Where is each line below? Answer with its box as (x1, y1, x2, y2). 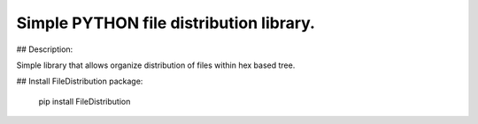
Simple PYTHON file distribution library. (16, 13, 316, 33)
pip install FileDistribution (38, 96, 131, 106)
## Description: (16, 44, 73, 55)
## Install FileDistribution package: (16, 76, 143, 87)
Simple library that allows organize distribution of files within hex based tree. (16, 60, 296, 70)
